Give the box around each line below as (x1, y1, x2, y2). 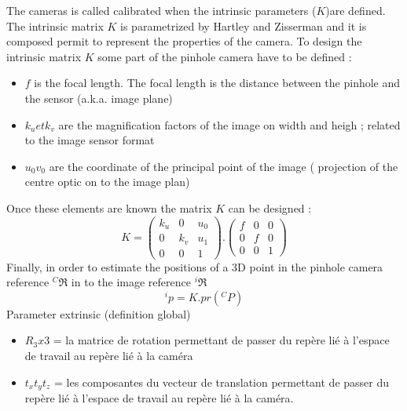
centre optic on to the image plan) (24, 173, 190, 190)
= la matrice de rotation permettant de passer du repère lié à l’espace (53, 332, 390, 348)
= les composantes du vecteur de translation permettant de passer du (53, 373, 390, 390)
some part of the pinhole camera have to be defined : (97, 48, 352, 64)
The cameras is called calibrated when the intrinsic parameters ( (6, 2, 317, 18)
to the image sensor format (24, 132, 155, 148)
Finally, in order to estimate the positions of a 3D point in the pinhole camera (6, 258, 383, 275)
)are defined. (325, 2, 386, 18)
